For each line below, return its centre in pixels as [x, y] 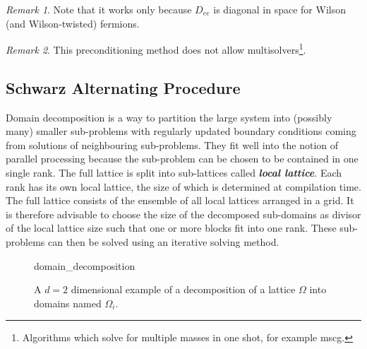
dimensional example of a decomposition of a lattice [183, 289]
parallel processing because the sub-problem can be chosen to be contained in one [182, 159]
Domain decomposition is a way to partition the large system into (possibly [169, 117]
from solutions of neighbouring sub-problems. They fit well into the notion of [172, 144]
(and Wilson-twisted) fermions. [73, 23]
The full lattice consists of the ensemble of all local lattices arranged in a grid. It [180, 200]
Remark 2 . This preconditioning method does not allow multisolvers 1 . [156, 48]
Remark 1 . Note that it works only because [99, 9]
